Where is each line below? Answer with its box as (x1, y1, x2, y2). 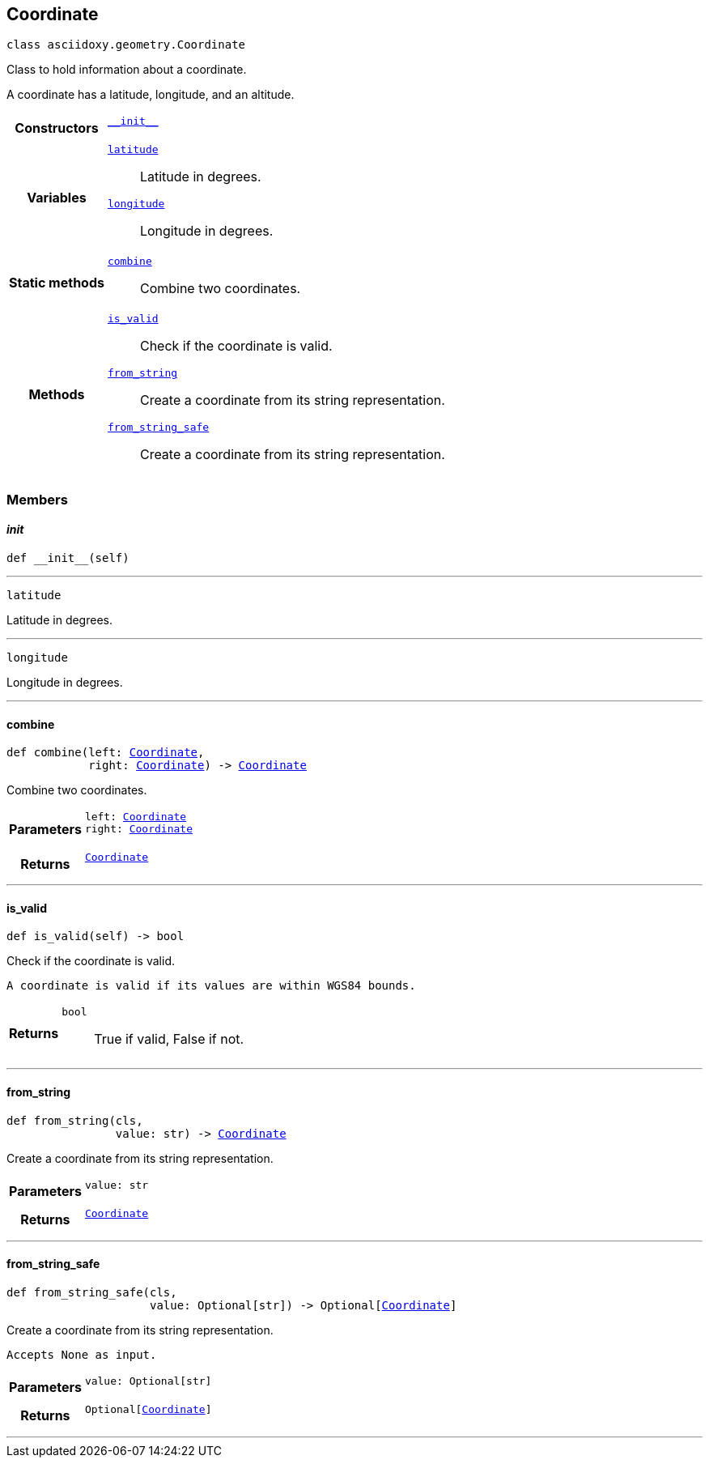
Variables (27, 189, 87, 206)
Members (6, 491, 68, 508)
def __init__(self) (6, 551, 129, 565)
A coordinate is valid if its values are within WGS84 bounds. (6, 979, 416, 993)
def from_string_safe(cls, (6, 1285, 177, 1299)
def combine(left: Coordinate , (6, 746, 205, 760)
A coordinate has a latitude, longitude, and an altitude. (6, 87, 295, 102)
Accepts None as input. (6, 1347, 157, 1361)
